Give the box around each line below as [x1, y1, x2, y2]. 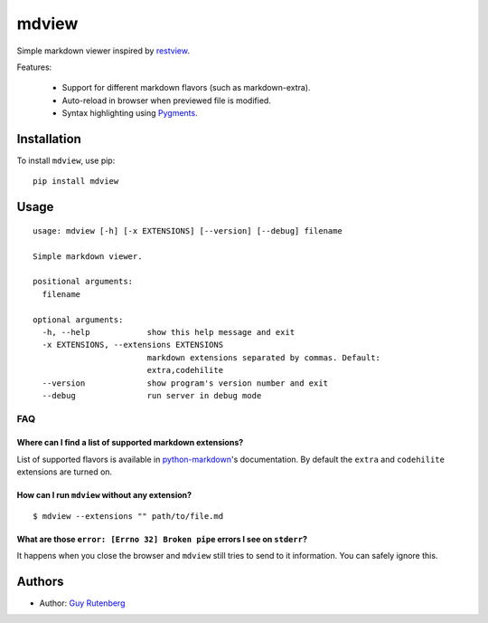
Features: [16, 62, 52, 72]
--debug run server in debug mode [42, 390, 262, 400]
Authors [16, 573, 64, 589]
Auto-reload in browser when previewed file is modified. [61, 95, 271, 106]
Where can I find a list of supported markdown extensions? [16, 437, 244, 448]
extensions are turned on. [16, 466, 113, 477]
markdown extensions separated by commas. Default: [146, 352, 381, 362]
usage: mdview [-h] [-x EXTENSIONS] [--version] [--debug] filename [33, 225, 343, 235]
